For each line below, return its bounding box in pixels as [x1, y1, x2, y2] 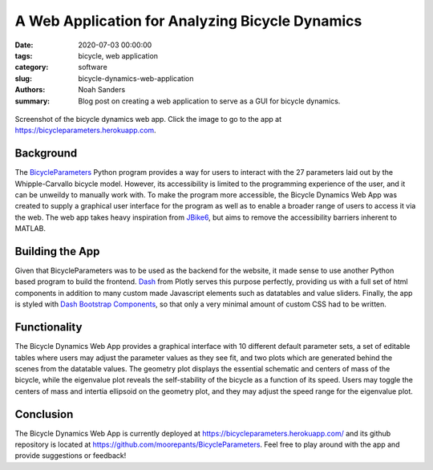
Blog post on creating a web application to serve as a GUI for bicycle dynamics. [78, 96, 341, 106]
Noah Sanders [78, 85, 126, 95]
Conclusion [14, 407, 74, 421]
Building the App [14, 245, 100, 258]
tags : [14, 51, 33, 60]
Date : [14, 40, 34, 50]
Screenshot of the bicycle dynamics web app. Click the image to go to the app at [14, 114, 282, 124]
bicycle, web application [78, 51, 159, 60]
